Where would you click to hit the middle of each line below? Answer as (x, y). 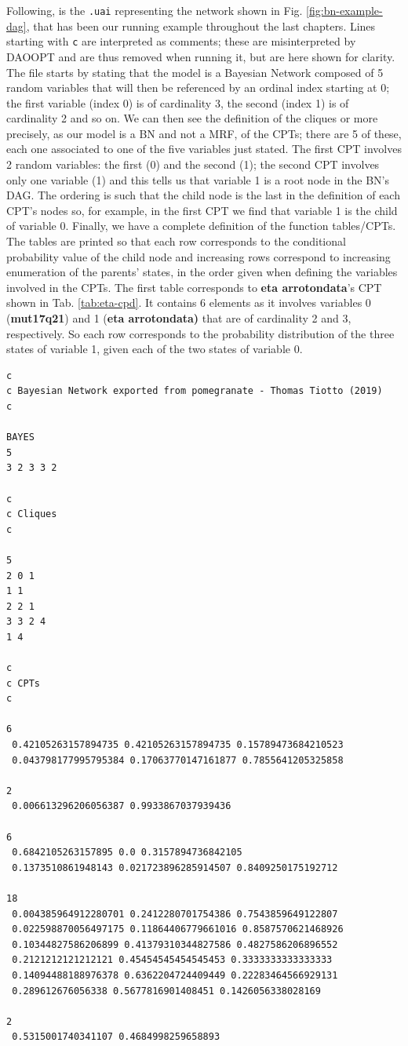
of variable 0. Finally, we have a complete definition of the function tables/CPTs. (201, 226)
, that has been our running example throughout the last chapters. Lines (201, 26)
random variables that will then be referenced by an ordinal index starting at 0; (198, 87)
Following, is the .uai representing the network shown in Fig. (155, 10)
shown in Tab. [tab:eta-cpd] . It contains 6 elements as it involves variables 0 (189, 303)
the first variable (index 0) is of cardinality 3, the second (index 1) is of (178, 102)
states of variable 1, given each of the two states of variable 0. (155, 349)
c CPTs (23, 683)
